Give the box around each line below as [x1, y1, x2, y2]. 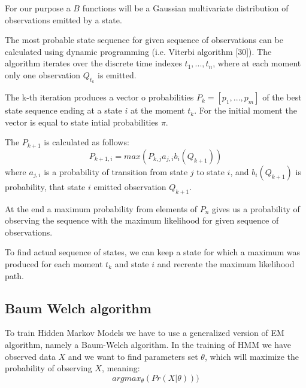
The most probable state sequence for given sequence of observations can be [5, 33, 283, 46]
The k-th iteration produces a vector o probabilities [5, 91, 194, 103]
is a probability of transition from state [44, 165, 188, 178]
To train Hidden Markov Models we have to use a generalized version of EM [5, 326, 284, 339]
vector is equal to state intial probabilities [5, 115, 159, 128]
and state [114, 257, 149, 270]
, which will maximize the [204, 350, 299, 362]
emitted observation [93, 180, 166, 193]
